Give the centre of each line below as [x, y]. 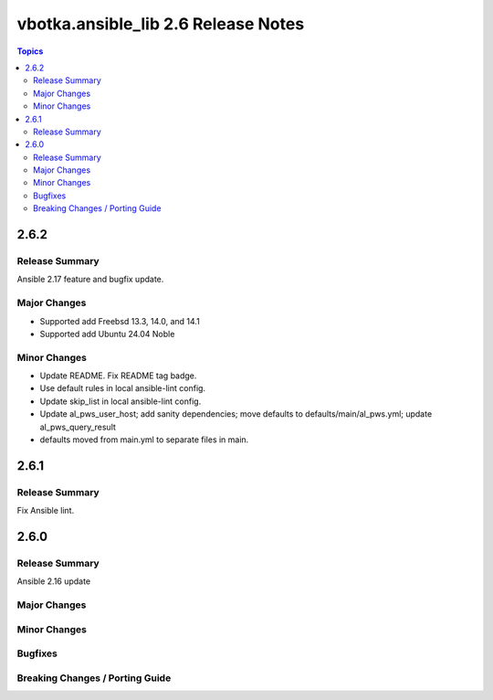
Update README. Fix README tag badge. [118, 376]
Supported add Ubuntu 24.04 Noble [107, 334]
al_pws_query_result [78, 427]
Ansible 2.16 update [54, 581]
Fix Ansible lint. [46, 511]
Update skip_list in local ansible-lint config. [121, 401]
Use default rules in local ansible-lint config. [122, 388]
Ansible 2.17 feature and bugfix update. [90, 280]
